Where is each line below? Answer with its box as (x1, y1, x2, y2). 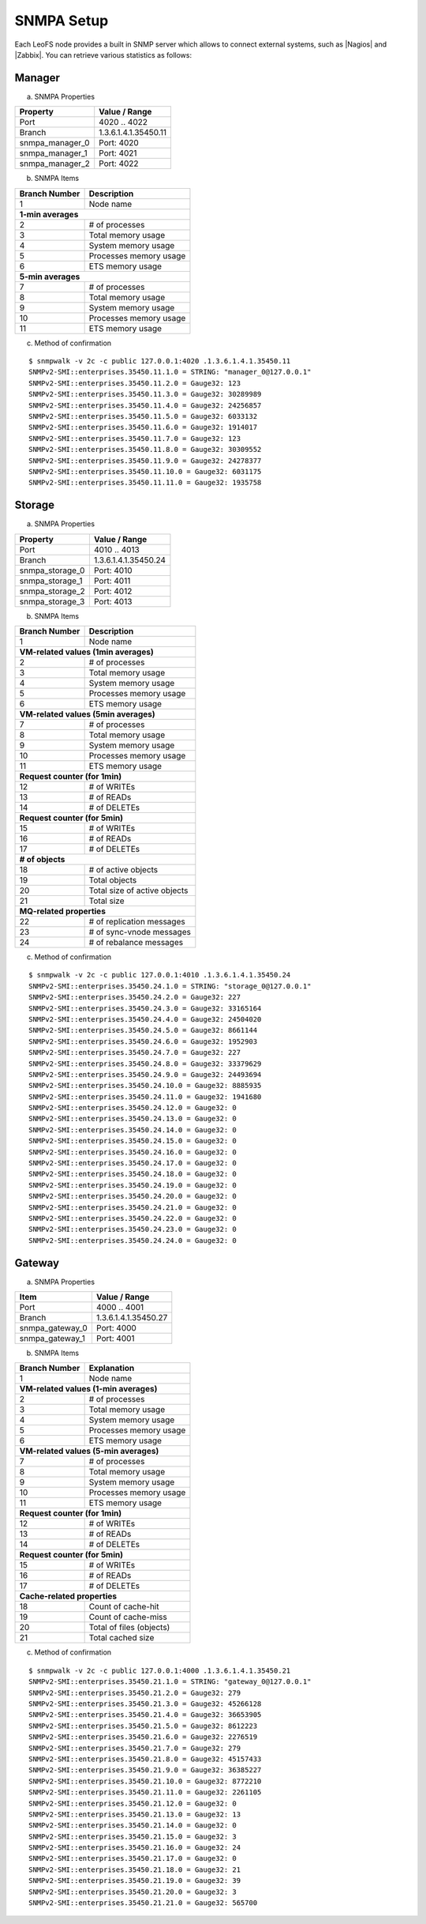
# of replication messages (88, 917, 185, 927)
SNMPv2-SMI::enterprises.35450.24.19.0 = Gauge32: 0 (28, 1180, 237, 1189)
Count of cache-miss (88, 1612, 167, 1623)
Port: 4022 (99, 158, 139, 169)
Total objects (88, 875, 137, 885)
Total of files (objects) (88, 1622, 170, 1633)
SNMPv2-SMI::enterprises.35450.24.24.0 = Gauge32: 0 (28, 1236, 237, 1244)
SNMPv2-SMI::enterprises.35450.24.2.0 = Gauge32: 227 (28, 992, 241, 1002)
